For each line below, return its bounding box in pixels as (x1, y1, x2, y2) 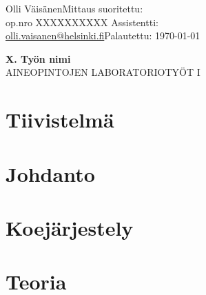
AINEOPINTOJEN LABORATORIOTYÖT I (6, 65, 200, 79)
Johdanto (6, 159, 95, 187)
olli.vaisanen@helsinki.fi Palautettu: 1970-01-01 (6, 28, 200, 43)
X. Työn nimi (6, 51, 71, 65)
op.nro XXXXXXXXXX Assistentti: (6, 14, 158, 29)
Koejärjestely (6, 213, 134, 241)
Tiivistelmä (6, 105, 114, 134)
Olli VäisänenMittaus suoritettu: (6, 1, 143, 15)
